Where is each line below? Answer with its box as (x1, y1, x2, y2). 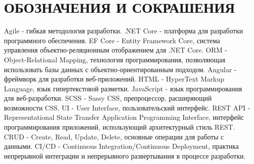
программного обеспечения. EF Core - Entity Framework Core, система (4, 35, 220, 45)
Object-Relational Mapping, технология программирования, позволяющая (4, 54, 226, 64)
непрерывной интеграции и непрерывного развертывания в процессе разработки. (4, 150, 246, 161)
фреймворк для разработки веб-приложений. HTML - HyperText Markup (4, 74, 225, 84)
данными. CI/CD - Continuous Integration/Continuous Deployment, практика (4, 141, 239, 151)
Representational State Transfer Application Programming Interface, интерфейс (4, 112, 244, 122)
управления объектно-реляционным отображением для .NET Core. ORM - (4, 45, 227, 55)
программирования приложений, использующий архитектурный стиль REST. (4, 122, 235, 132)
